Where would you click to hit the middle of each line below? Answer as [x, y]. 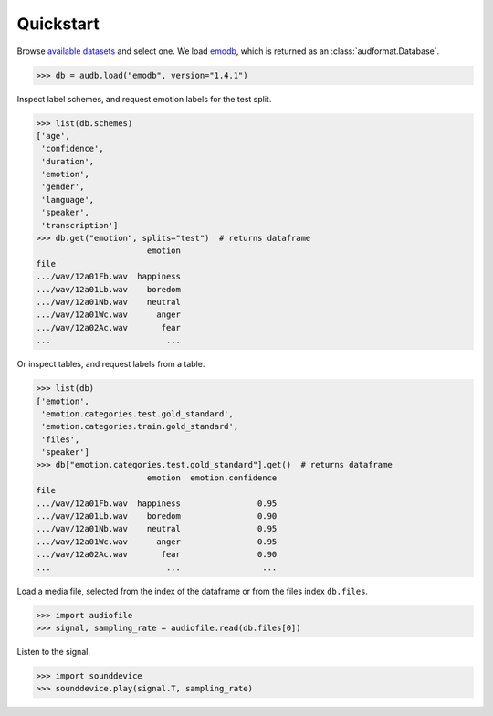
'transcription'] [80, 225]
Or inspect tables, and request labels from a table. [111, 364]
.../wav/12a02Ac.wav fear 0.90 [157, 554]
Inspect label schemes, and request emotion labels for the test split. [144, 99]
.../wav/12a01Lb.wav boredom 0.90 [157, 516]
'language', [68, 200]
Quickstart [58, 24]
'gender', [63, 187]
